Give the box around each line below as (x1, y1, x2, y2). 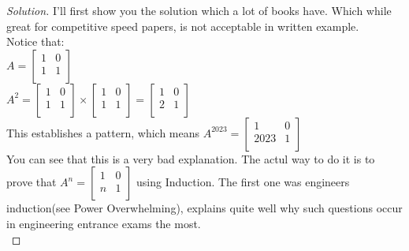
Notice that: (6, 33, 65, 50)
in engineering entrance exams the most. (6, 215, 201, 231)
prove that (6, 174, 57, 190)
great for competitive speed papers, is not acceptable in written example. (6, 17, 359, 34)
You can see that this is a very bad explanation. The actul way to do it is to (6, 150, 375, 167)
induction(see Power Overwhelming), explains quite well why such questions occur (6, 200, 403, 216)
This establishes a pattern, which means (6, 124, 200, 140)
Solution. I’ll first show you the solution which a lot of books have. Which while (6, 2, 392, 18)
